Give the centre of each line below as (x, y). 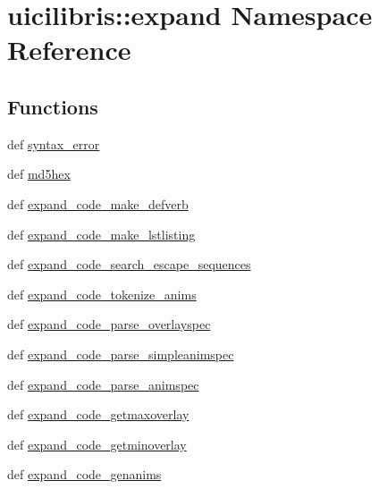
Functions (53, 106)
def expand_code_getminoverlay (97, 444)
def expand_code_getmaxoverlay (98, 414)
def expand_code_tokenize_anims (102, 294)
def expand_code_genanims (84, 474)
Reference (69, 50)
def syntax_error (54, 143)
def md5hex (39, 174)
